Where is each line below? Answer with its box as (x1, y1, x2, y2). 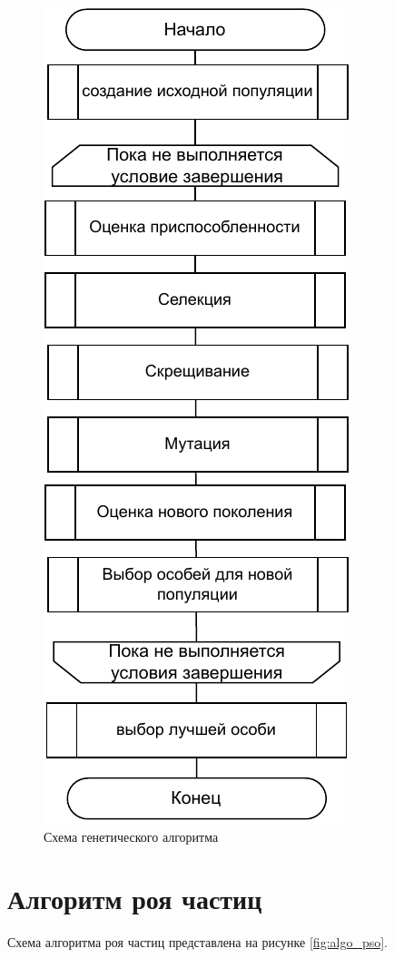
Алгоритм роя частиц (7, 880, 262, 917)
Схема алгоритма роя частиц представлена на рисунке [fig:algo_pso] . (7, 933, 389, 952)
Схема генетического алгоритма (44, 826, 219, 846)
